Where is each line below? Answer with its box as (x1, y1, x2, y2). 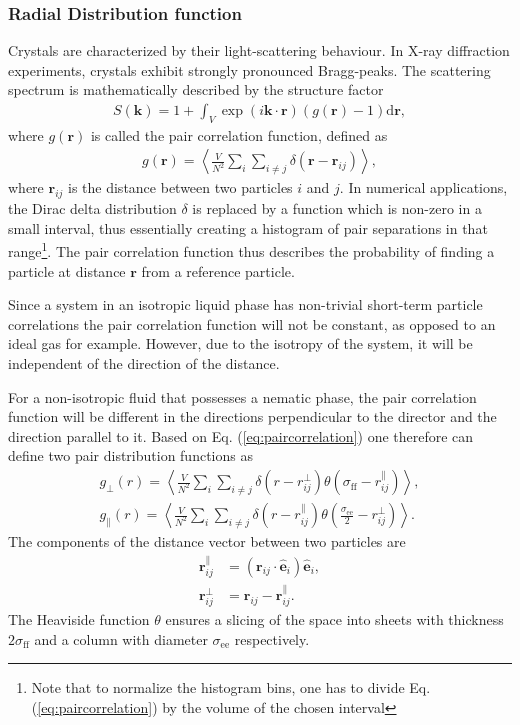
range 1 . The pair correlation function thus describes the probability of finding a (8, 238, 495, 262)
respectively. (234, 628, 310, 649)
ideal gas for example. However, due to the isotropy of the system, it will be (8, 333, 473, 354)
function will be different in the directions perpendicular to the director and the (8, 406, 497, 427)
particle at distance (8, 260, 126, 281)
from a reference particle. (141, 260, 295, 281)
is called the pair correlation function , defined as (90, 124, 388, 145)
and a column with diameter (34, 628, 208, 649)
